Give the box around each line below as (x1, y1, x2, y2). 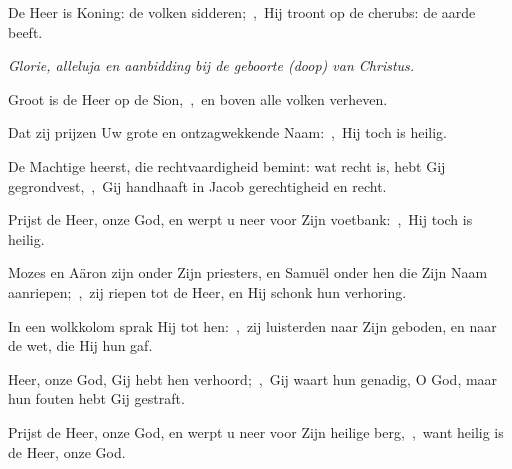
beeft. (8, 21, 43, 42)
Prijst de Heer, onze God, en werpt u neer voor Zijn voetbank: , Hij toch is (8, 209, 473, 230)
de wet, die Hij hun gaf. (8, 335, 153, 356)
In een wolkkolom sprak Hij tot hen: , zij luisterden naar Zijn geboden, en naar (8, 315, 497, 336)
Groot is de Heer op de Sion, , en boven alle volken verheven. (8, 88, 388, 109)
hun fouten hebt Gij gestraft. (8, 388, 185, 409)
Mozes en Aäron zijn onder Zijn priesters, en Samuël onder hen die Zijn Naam (8, 262, 488, 283)
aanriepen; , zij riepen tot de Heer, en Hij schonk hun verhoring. (8, 281, 407, 302)
